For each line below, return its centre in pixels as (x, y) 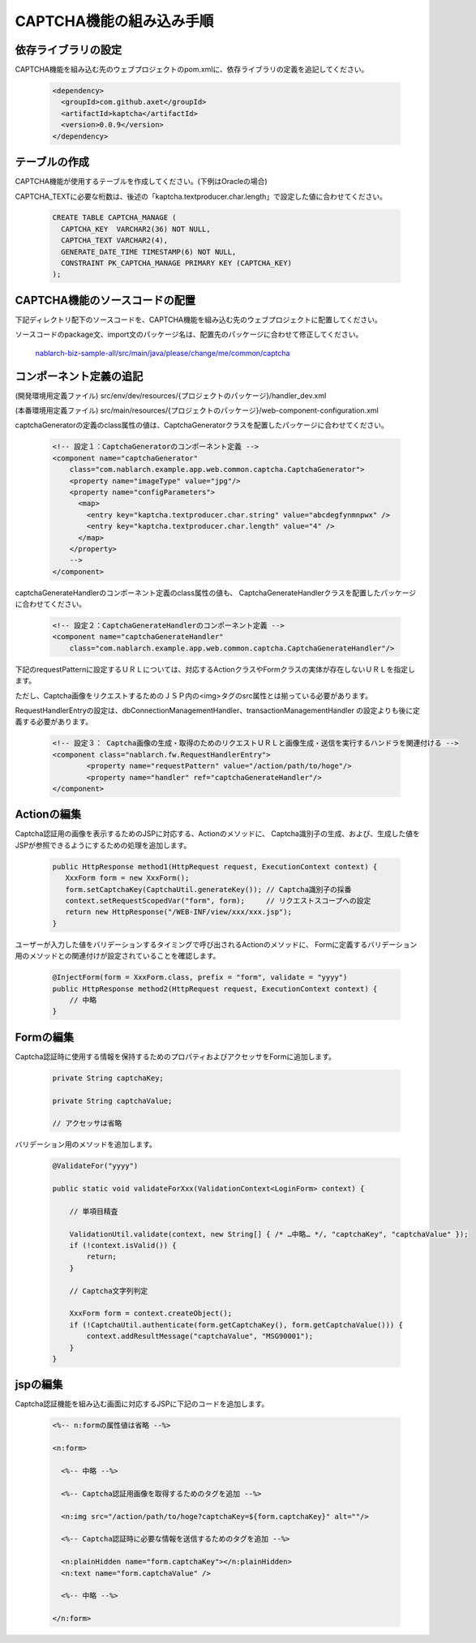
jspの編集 (39, 1385)
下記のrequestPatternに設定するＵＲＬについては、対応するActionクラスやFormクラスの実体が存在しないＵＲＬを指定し (215, 669)
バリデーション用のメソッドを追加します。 (86, 1144)
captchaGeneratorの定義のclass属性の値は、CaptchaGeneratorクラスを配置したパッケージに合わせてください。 (202, 425)
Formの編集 (45, 1037)
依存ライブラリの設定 (68, 50)
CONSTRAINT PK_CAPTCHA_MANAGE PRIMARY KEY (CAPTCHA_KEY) (176, 263)
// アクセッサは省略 (87, 1124)
